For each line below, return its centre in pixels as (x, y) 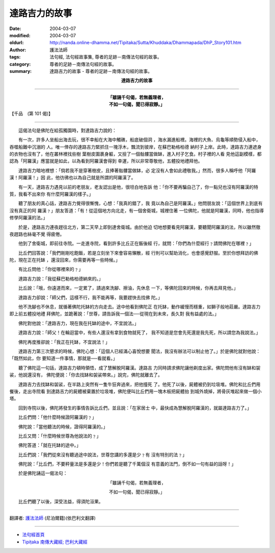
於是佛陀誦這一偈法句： (43, 473)
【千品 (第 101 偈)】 (31, 114)
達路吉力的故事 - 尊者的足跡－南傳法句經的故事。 (101, 71)
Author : (18, 50)
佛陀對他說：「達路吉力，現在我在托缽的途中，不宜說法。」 (78, 323)
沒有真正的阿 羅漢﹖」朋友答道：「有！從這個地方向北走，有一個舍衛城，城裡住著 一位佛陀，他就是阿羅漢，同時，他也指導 (137, 210)
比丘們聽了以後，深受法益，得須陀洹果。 (61, 501)
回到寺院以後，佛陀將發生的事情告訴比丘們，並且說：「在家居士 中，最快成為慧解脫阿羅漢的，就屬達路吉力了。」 (135, 408)
